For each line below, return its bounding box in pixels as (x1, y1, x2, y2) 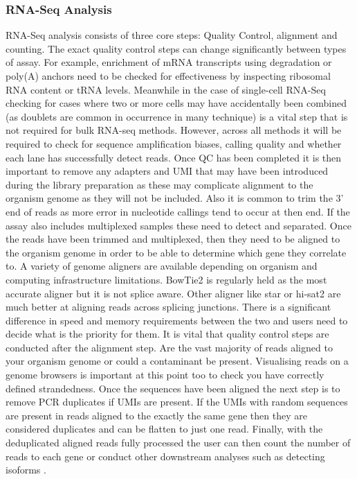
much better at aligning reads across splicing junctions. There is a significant (6, 299, 331, 314)
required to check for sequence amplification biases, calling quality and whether (6, 136, 342, 150)
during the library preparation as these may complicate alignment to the (6, 177, 313, 191)
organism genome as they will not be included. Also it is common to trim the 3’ (6, 191, 344, 205)
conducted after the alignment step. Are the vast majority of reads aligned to (6, 340, 333, 354)
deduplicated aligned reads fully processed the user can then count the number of (6, 435, 351, 450)
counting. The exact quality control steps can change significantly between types (6, 41, 347, 55)
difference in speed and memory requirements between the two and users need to (6, 313, 348, 327)
